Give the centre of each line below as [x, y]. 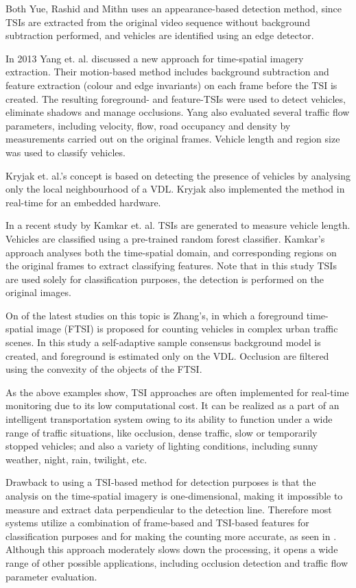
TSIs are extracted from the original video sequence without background [158, 22]
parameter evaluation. [51, 576]
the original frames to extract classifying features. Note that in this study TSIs [171, 266]
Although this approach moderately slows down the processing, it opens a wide [172, 549]
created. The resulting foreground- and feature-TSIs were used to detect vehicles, [176, 98]
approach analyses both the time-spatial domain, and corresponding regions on [171, 252]
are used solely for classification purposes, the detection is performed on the [165, 279]
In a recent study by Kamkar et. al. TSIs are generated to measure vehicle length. [178, 225]
